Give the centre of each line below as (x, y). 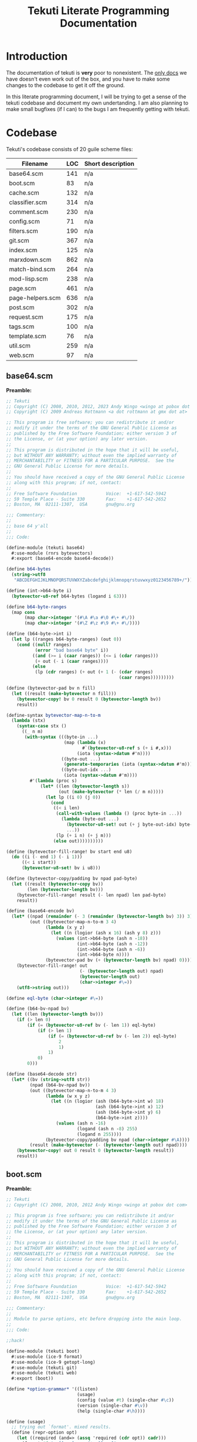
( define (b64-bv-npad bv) (38, 1009)
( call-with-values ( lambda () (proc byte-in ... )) (119, 814)
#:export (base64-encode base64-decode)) (63, 559)
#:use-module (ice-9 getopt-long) (53, 1362)
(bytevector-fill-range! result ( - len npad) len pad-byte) (91, 895)
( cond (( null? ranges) (44, 645)
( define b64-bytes (28, 569)
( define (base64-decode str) (42, 1074)
